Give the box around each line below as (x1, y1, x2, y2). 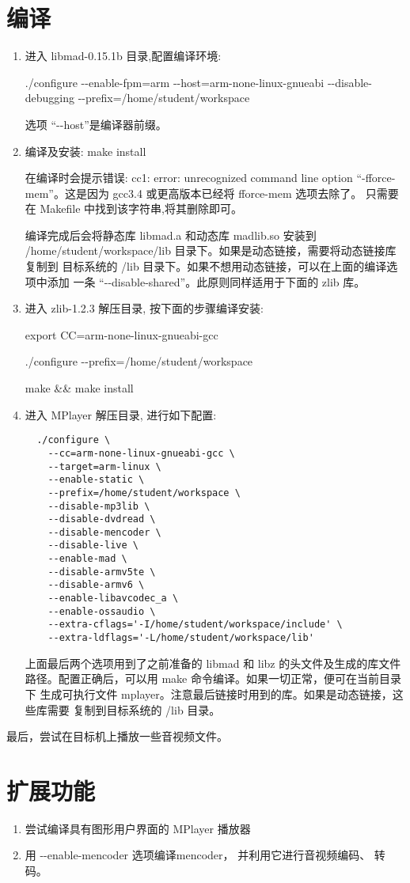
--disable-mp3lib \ (47, 500, 150, 512)
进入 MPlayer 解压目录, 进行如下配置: (25, 406, 217, 423)
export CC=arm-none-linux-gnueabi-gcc (25, 326, 218, 343)
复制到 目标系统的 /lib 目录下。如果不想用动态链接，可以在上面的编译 (25, 258, 387, 275)
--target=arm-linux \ (47, 460, 161, 472)
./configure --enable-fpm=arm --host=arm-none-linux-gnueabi (25, 74, 325, 90)
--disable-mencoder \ (47, 526, 161, 538)
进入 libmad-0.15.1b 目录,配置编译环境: (25, 47, 222, 64)
